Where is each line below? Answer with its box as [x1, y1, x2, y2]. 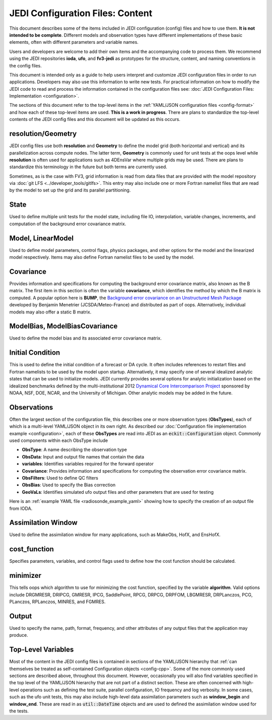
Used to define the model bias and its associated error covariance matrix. [9, 335, 162, 341]
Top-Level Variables [9, 645, 74, 654]
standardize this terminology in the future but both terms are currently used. [9, 164, 167, 170]
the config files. [9, 62, 42, 69]
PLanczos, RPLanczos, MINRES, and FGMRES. [9, 599, 106, 605]
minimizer [9, 571, 42, 580]
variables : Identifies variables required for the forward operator [22, 461, 154, 467]
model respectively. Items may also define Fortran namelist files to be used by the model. [9, 254, 194, 260]
